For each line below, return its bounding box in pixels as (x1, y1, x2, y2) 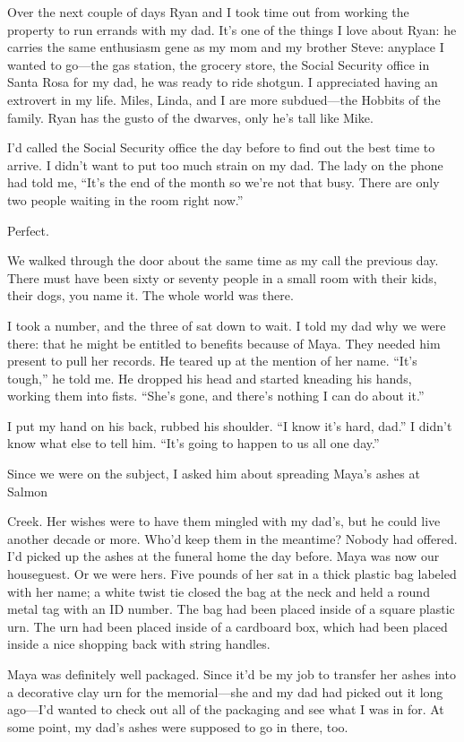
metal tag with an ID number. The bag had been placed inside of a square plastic (7, 600, 455, 618)
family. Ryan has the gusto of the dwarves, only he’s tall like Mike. (7, 108, 374, 126)
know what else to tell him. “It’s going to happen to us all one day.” (7, 434, 380, 453)
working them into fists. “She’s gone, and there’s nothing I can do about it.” (7, 386, 425, 405)
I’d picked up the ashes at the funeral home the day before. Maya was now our (7, 547, 440, 565)
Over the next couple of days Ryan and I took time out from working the (7, 3, 409, 21)
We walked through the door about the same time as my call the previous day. (7, 251, 439, 270)
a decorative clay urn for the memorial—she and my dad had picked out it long (7, 682, 443, 701)
